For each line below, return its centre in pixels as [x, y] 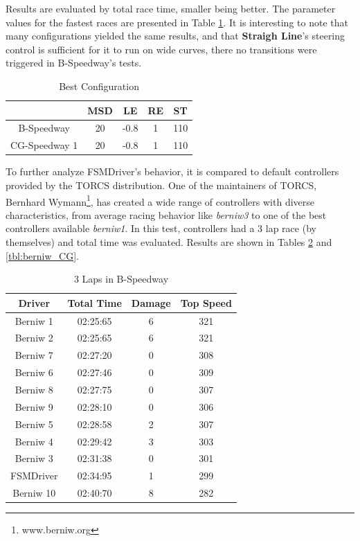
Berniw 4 [34, 441]
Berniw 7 [34, 355]
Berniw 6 [34, 372]
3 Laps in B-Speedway [121, 279]
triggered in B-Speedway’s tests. [74, 63]
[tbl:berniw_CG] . [42, 255]
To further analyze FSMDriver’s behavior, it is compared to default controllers [172, 171]
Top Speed [206, 302]
